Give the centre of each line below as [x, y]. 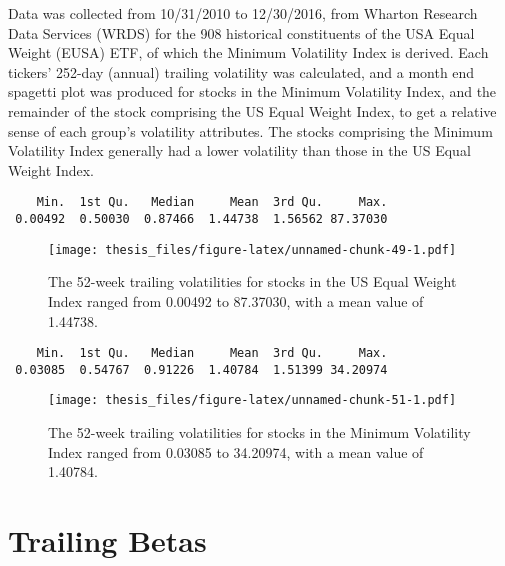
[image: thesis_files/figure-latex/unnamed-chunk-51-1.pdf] [252, 400]
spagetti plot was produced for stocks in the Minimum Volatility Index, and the [252, 91]
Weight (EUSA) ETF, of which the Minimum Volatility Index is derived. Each [248, 52]
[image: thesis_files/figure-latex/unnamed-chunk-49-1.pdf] [252, 249]
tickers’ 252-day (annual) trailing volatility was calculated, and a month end [241, 71]
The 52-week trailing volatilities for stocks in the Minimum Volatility [259, 432]
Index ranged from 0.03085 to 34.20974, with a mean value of [236, 451]
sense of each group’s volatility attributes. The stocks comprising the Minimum [250, 130]
